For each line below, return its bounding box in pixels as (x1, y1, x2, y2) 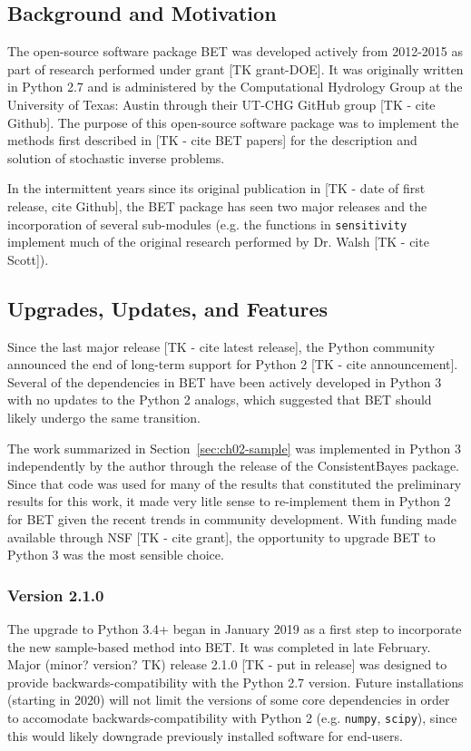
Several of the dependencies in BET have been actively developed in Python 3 (7, 372, 442, 391)
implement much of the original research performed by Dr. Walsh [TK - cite (7, 232, 429, 251)
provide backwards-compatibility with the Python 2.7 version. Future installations (7, 672, 464, 691)
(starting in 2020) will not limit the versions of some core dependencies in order (7, 690, 450, 709)
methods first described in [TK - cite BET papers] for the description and (7, 131, 417, 150)
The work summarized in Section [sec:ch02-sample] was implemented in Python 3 (7, 438, 461, 457)
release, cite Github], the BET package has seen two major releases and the (7, 196, 427, 215)
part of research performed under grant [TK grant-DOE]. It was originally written (7, 59, 464, 78)
